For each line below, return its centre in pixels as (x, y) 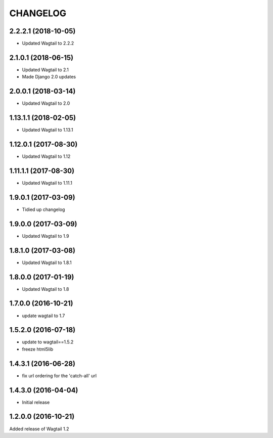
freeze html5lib (38, 349)
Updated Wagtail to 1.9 (45, 236)
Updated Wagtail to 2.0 (46, 103)
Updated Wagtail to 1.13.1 (48, 130)
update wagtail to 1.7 (43, 316)
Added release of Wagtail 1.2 (39, 429)
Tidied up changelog (43, 209)
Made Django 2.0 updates (49, 77)
